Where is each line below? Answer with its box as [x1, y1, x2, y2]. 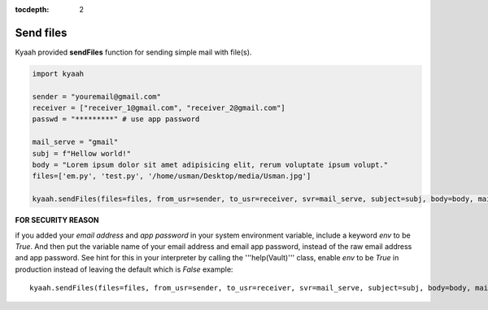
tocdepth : [15, 5, 50, 14]
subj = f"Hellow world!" [32, 149, 132, 158]
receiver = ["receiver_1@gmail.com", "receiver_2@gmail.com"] [32, 103, 285, 113]
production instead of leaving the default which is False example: [15, 264, 233, 274]
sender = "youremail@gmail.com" [32, 92, 162, 101]
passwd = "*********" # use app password [32, 115, 200, 124]
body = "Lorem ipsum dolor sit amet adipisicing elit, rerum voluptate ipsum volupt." [32, 160, 389, 170]
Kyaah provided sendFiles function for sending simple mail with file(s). [15, 47, 252, 57]
